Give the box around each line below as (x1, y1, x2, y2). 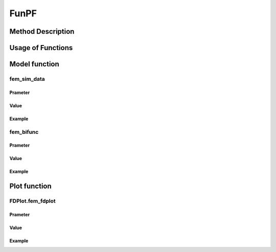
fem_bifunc (9, 128, 39, 135)
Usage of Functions (9, 43, 73, 52)
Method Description (9, 27, 75, 36)
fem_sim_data (9, 75, 45, 82)
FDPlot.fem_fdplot (9, 197, 56, 204)
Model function (9, 60, 60, 68)
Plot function (9, 182, 52, 191)
